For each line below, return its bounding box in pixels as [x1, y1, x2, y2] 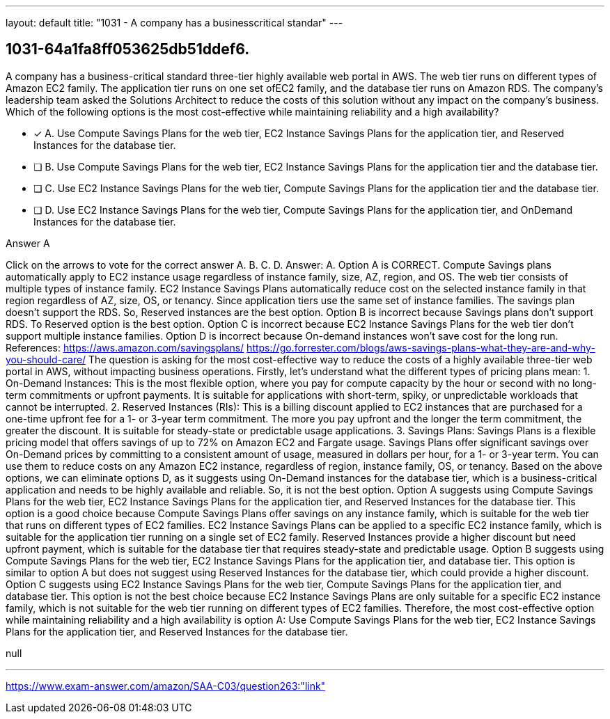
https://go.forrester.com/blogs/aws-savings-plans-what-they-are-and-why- [247, 341, 595, 354]
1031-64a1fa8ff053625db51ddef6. [6, 40, 250, 58]
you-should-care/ [6, 353, 86, 365]
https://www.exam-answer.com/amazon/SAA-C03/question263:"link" [6, 679, 326, 692]
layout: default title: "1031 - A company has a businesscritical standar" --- [6, 17, 343, 29]
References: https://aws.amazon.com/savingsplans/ [6, 341, 244, 354]
